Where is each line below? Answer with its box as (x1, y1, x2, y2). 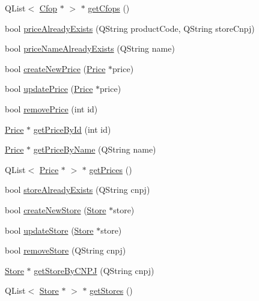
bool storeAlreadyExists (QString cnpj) (5, 183, 150, 196)
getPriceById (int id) (33, 123, 111, 135)
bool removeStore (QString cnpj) (5, 244, 126, 257)
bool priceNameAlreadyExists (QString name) (5, 42, 175, 55)
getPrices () (89, 163, 132, 175)
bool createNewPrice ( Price (5, 62, 106, 74)
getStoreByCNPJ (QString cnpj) (34, 264, 154, 276)
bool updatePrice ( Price (5, 82, 93, 95)
